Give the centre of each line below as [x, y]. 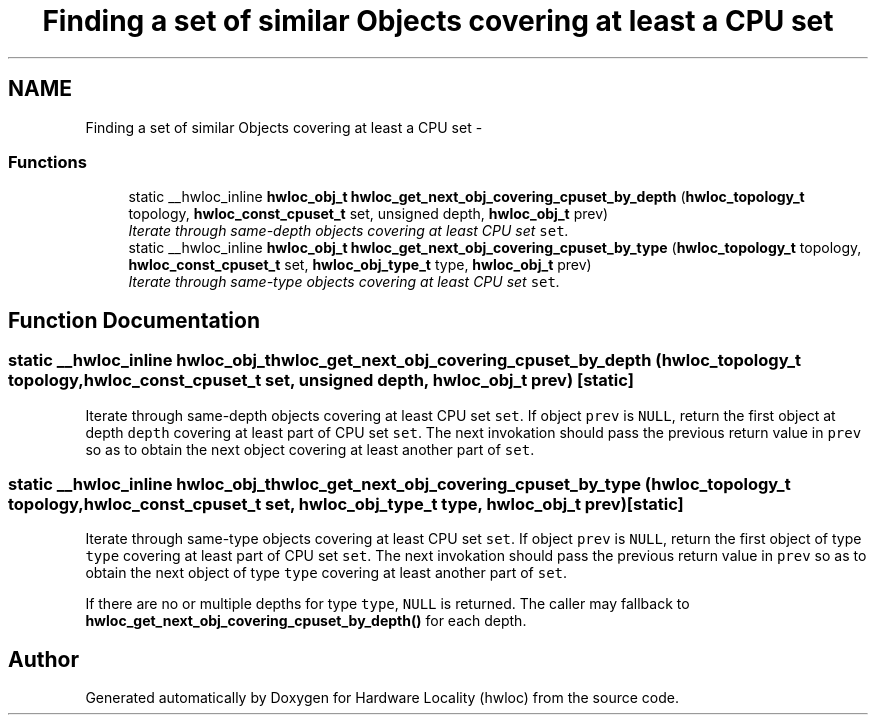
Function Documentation [134, 320]
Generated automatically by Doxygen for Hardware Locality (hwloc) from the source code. [382, 698]
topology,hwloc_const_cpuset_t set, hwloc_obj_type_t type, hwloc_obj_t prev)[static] [346, 503]
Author [43, 659]
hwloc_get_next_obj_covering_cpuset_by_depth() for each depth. [306, 621]
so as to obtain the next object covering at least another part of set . [310, 449]
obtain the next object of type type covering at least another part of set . [326, 573]
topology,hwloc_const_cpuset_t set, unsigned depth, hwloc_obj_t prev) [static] [321, 380]
